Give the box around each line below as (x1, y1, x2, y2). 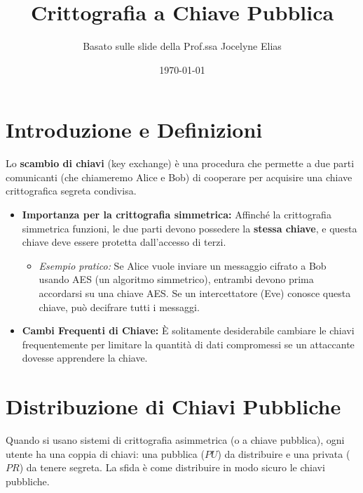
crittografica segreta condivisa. (6, 183, 137, 198)
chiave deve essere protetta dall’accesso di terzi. (22, 235, 226, 249)
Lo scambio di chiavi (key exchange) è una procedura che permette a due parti (6, 156, 355, 171)
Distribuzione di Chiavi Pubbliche (6, 392, 341, 421)
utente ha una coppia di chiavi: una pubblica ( (6, 446, 205, 461)
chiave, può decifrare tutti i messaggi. (39, 299, 200, 314)
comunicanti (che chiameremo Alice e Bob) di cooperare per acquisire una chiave (6, 169, 352, 184)
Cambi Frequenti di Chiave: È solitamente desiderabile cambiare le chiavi (22, 323, 355, 338)
